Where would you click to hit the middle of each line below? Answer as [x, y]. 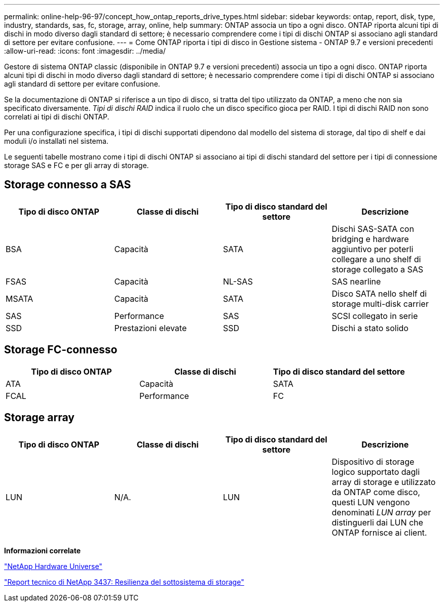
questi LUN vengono [371, 502]
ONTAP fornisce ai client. [379, 532]
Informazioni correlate [43, 550]
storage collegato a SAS [378, 269]
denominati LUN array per [381, 512]
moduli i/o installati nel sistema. [56, 141]
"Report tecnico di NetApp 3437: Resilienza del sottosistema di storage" [124, 582]
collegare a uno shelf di [376, 259]
